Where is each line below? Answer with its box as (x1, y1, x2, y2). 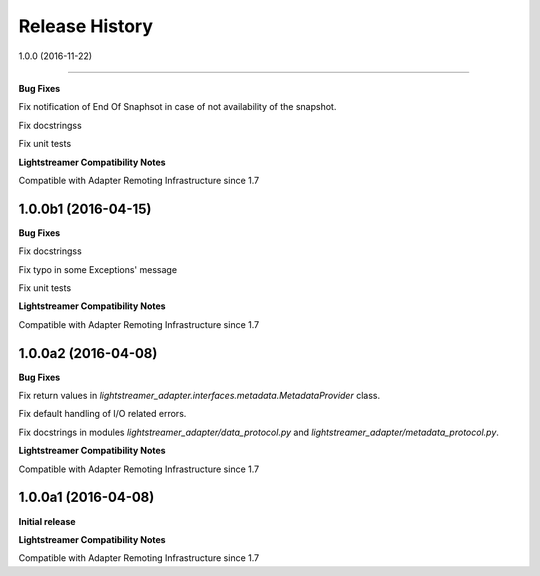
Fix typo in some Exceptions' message (18, 263, 178, 275)
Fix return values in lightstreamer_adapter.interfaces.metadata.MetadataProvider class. (18, 390, 380, 402)
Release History (18, 15, 154, 37)
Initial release (18, 515, 76, 527)
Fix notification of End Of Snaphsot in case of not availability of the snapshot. (18, 101, 337, 113)
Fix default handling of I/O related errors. (18, 408, 187, 420)
